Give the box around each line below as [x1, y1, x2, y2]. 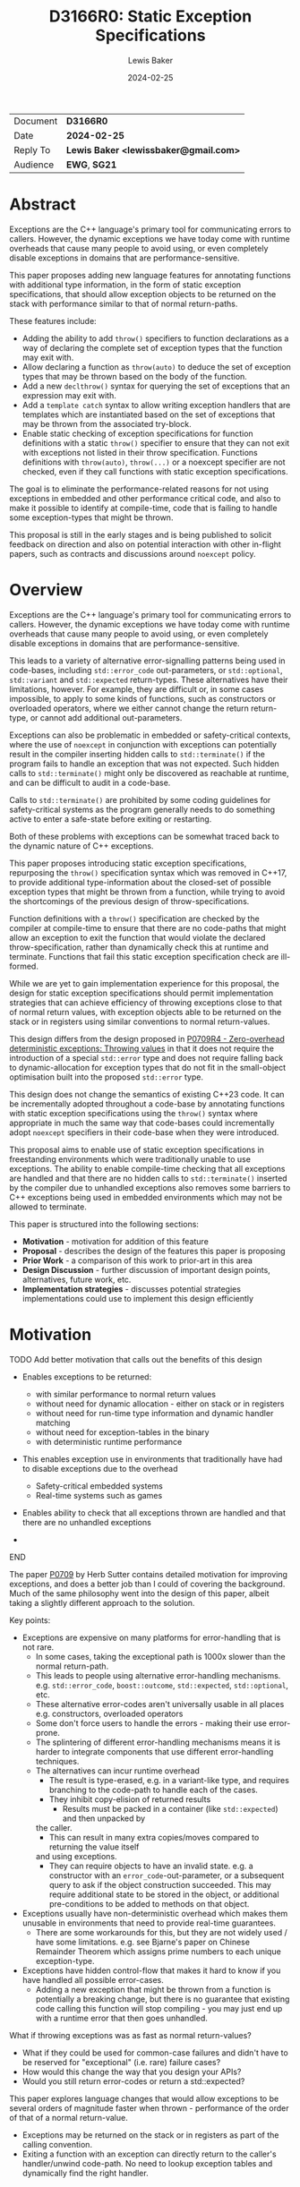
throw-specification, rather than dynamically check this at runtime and [9, 942, 269, 953]
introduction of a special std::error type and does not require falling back [9, 1052, 284, 1063]
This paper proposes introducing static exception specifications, [9, 858, 247, 868]
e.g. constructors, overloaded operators [35, 1708, 184, 1719]
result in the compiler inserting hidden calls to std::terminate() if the [9, 748, 266, 759]
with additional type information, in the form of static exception [9, 279, 242, 290]
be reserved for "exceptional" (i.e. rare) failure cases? [21, 2056, 221, 2067]
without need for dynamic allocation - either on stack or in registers [35, 1398, 285, 1409]
